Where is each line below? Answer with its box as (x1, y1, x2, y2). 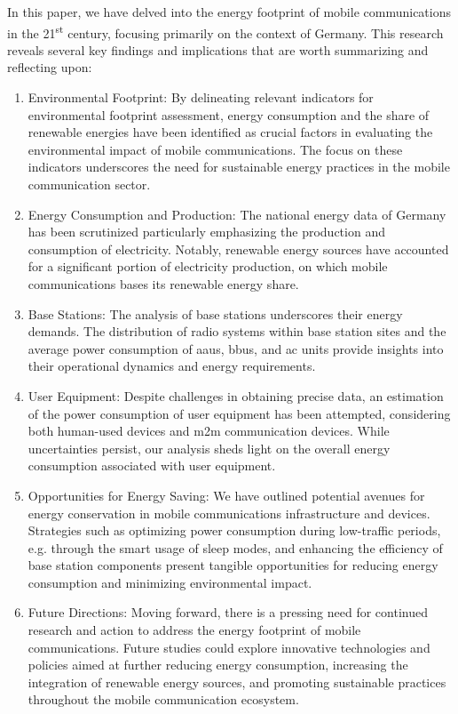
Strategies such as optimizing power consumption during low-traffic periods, (28, 521, 441, 540)
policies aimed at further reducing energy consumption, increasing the (28, 655, 408, 674)
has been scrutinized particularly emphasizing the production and (28, 222, 385, 241)
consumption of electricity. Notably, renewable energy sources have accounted (28, 239, 449, 258)
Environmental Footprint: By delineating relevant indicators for (28, 88, 374, 107)
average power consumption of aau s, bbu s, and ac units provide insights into (28, 339, 444, 357)
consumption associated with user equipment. (28, 456, 276, 475)
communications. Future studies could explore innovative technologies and (28, 638, 430, 656)
